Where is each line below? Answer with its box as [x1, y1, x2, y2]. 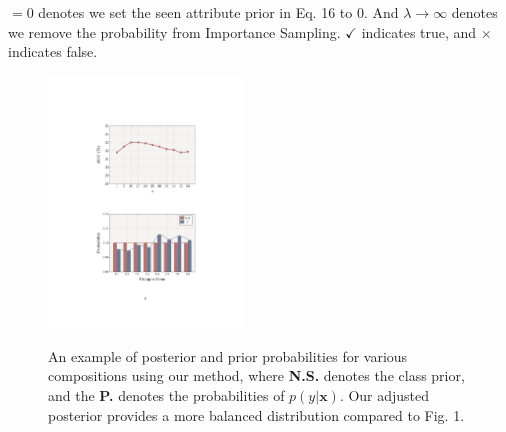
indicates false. [8, 41, 98, 62]
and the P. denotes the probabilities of [48, 385, 285, 406]
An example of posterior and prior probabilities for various [48, 345, 408, 366]
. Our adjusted [339, 385, 430, 406]
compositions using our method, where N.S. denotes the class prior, [48, 365, 465, 386]
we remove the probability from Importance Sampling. [8, 21, 341, 42]
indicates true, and [361, 21, 477, 42]
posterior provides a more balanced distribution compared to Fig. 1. [48, 404, 465, 425]
